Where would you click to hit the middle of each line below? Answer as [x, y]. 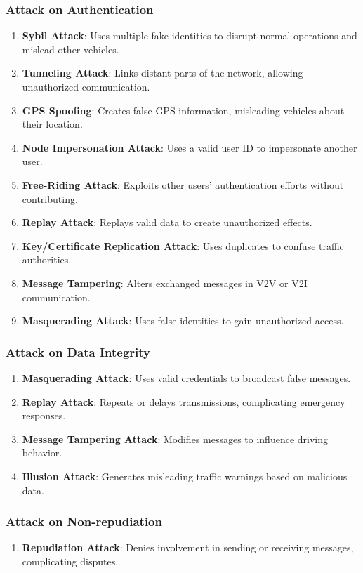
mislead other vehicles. [71, 49]
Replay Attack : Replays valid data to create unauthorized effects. [167, 222]
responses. [44, 415]
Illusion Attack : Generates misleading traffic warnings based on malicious [185, 476]
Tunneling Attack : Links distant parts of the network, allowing [163, 73]
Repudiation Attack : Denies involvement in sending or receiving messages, [188, 547]
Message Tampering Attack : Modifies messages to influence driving [175, 439]
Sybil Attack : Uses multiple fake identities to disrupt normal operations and [190, 35]
